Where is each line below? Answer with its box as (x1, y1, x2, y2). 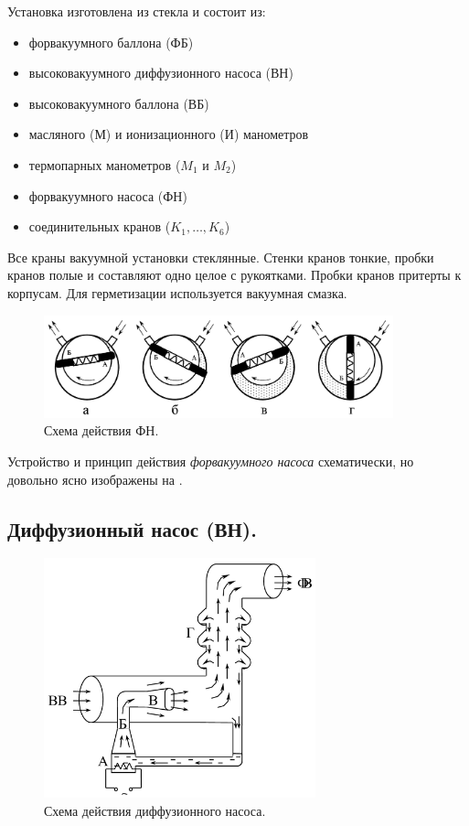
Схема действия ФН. (44, 421, 159, 440)
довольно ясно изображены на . (7, 469, 183, 488)
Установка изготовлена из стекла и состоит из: (7, 2, 266, 20)
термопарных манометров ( (28, 155, 181, 174)
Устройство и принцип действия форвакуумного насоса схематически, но (7, 451, 414, 470)
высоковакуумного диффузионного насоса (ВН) (28, 63, 293, 82)
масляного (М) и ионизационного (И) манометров (28, 124, 309, 144)
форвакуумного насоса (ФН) (28, 186, 187, 205)
